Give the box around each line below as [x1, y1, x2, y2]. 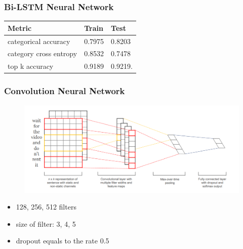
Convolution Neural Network [4, 85, 125, 97]
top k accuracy [8, 61, 54, 71]
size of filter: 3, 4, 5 [16, 218, 76, 229]
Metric [8, 22, 32, 33]
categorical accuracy [8, 35, 70, 46]
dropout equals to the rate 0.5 [16, 235, 109, 246]
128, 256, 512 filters [16, 201, 76, 212]
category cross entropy [8, 48, 77, 59]
